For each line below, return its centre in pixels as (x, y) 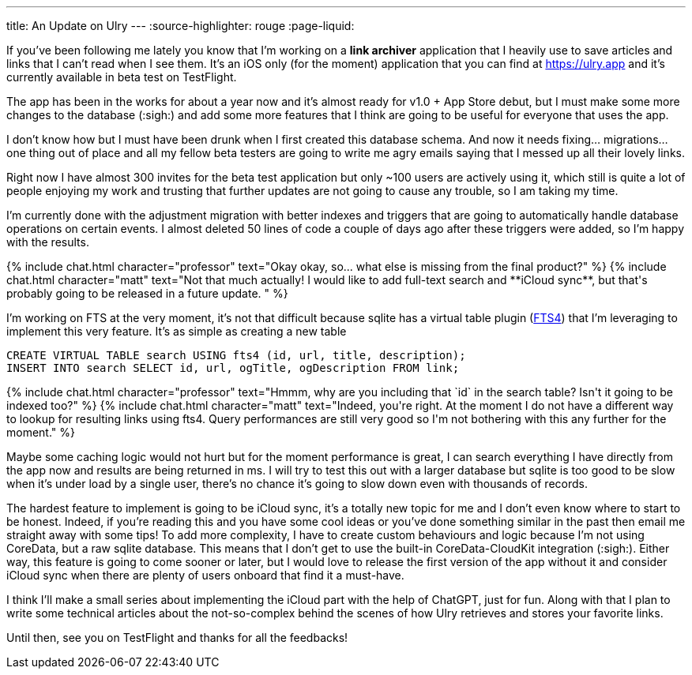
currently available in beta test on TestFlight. (122, 77)
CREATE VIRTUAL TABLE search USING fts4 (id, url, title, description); (236, 355)
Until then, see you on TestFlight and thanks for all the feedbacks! (177, 637)
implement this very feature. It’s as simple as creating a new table (177, 331)
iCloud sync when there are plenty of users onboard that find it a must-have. (205, 575)
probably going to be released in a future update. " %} (147, 293)
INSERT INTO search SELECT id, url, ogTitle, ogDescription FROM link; (233, 368)
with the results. (48, 242)
